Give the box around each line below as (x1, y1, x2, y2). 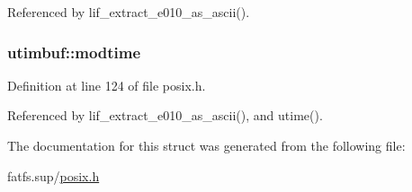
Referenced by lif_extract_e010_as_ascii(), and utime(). (7, 106, 323, 125)
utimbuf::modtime (7, 40, 141, 63)
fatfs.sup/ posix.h (7, 166, 100, 185)
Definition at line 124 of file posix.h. (7, 75, 206, 94)
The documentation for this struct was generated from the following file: (7, 136, 406, 154)
